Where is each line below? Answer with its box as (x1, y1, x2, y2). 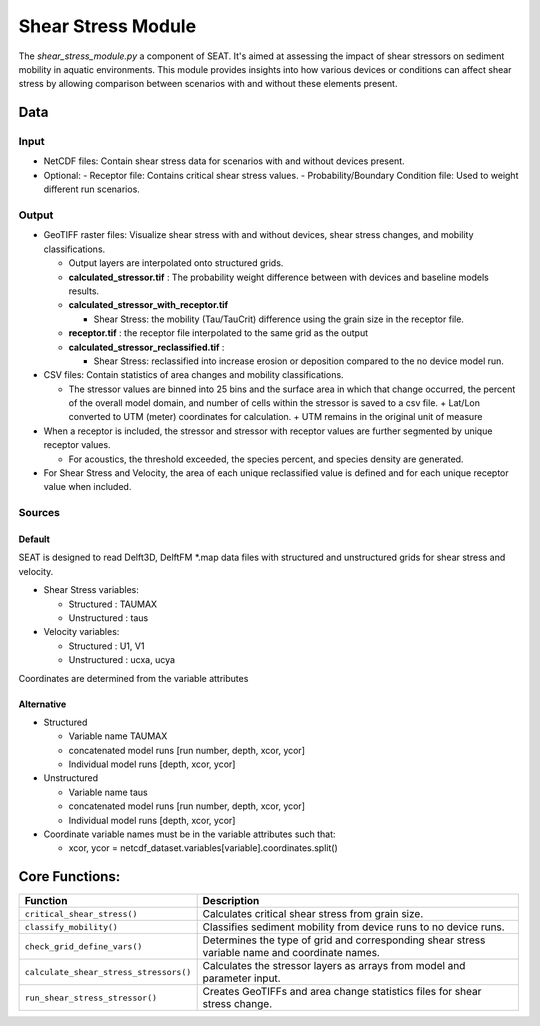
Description (202, 894, 260, 908)
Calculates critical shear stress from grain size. (202, 907, 424, 921)
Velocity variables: (43, 626, 120, 638)
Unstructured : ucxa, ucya (68, 654, 175, 666)
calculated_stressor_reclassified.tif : (68, 341, 225, 353)
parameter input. (202, 971, 281, 985)
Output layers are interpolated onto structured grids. (68, 257, 284, 269)
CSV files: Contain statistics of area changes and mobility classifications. (43, 369, 344, 381)
